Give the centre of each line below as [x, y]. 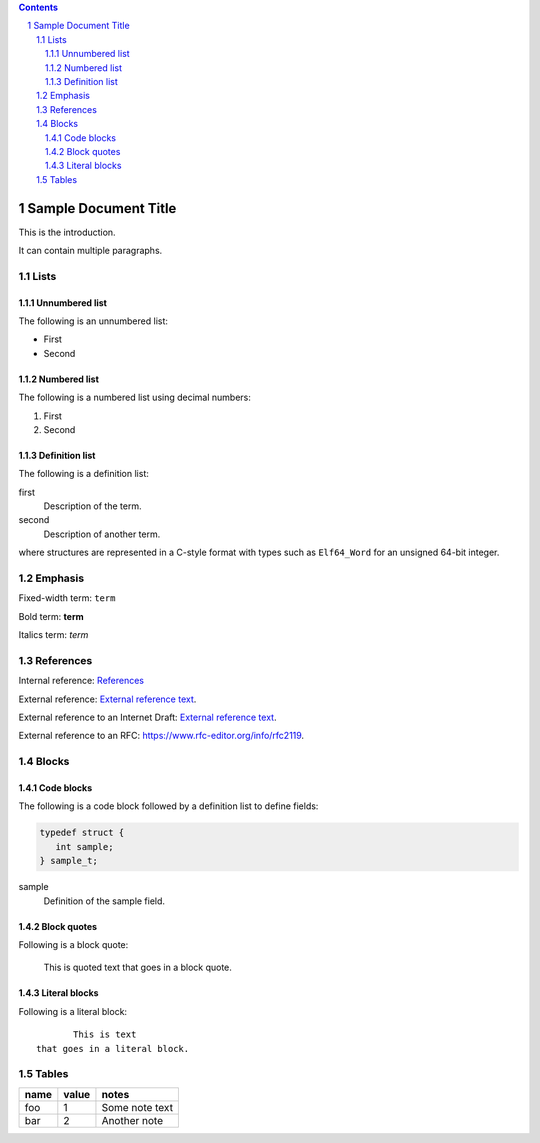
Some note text [137, 1107]
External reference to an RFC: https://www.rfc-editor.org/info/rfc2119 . [161, 736]
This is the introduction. [67, 232]
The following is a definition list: [83, 474]
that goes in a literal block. [113, 1048]
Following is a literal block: [73, 1011]
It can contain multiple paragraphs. [90, 250]
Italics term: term [53, 635]
